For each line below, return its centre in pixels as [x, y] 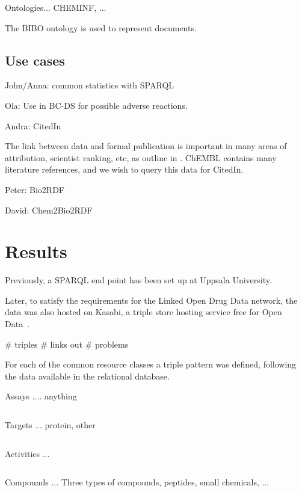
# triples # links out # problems [67, 344]
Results [36, 251]
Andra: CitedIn [33, 125]
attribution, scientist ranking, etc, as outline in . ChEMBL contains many [141, 157]
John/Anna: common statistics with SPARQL [90, 85]
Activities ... [27, 453]
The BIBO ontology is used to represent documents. [101, 27]
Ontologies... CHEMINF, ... [56, 7]
